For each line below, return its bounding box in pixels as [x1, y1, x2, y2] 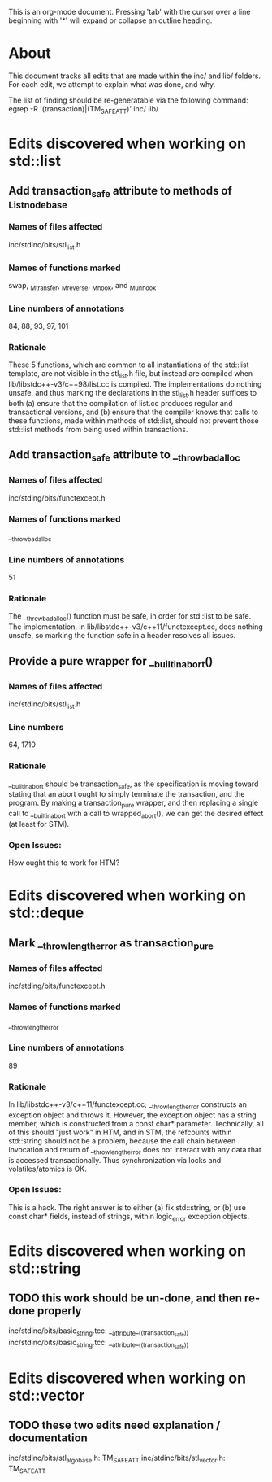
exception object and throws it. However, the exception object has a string [8, 1110, 257, 1120]
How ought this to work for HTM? [8, 858, 120, 868]
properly [37, 1304, 83, 1318]
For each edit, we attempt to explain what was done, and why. [8, 79, 216, 89]
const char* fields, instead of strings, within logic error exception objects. [8, 1211, 250, 1223]
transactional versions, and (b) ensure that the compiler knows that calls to [8, 407, 258, 417]
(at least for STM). [8, 819, 70, 828]
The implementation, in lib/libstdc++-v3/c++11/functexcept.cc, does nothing [8, 622, 264, 632]
